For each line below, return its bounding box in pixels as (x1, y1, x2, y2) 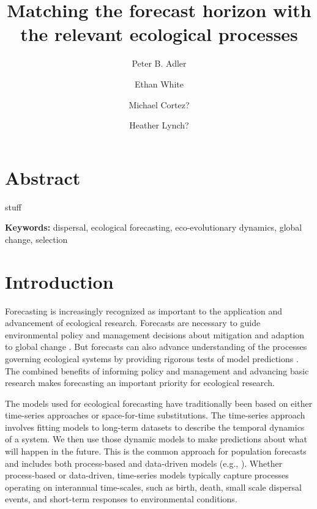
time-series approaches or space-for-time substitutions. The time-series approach (5, 409, 305, 422)
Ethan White (135, 77, 184, 90)
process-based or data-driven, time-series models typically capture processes (5, 469, 289, 481)
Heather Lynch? (129, 119, 189, 132)
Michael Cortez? (129, 98, 190, 111)
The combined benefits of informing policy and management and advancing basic (5, 364, 309, 377)
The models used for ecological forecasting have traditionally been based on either (5, 396, 313, 409)
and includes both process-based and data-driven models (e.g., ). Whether (5, 456, 283, 469)
